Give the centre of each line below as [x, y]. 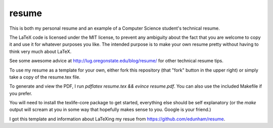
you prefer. [21, 93]
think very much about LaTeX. [40, 51]
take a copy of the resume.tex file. [45, 77]
